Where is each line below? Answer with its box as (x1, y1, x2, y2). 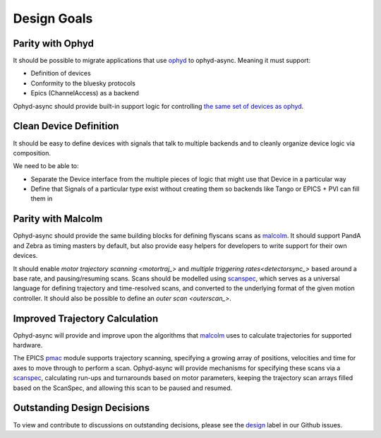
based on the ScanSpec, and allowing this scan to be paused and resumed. (13, 384, 233, 392)
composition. (13, 148, 52, 157)
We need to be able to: (13, 162, 79, 170)
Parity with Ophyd (13, 37, 95, 49)
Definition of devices (30, 69, 91, 78)
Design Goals (13, 11, 93, 26)
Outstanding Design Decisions (13, 402, 150, 414)
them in (30, 194, 53, 203)
